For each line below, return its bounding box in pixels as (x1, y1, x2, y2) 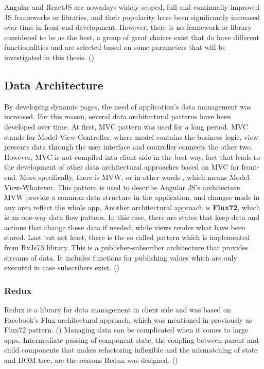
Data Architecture (4, 77, 103, 93)
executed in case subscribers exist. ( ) (4, 262, 120, 273)
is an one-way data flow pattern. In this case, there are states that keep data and (4, 212, 260, 223)
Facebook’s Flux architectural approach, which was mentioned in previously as (4, 314, 252, 325)
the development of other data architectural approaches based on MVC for (4, 161, 239, 172)
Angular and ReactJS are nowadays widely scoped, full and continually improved (4, 2, 260, 12)
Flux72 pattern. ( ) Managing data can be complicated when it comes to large (4, 324, 249, 335)
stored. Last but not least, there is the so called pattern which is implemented (4, 232, 250, 243)
